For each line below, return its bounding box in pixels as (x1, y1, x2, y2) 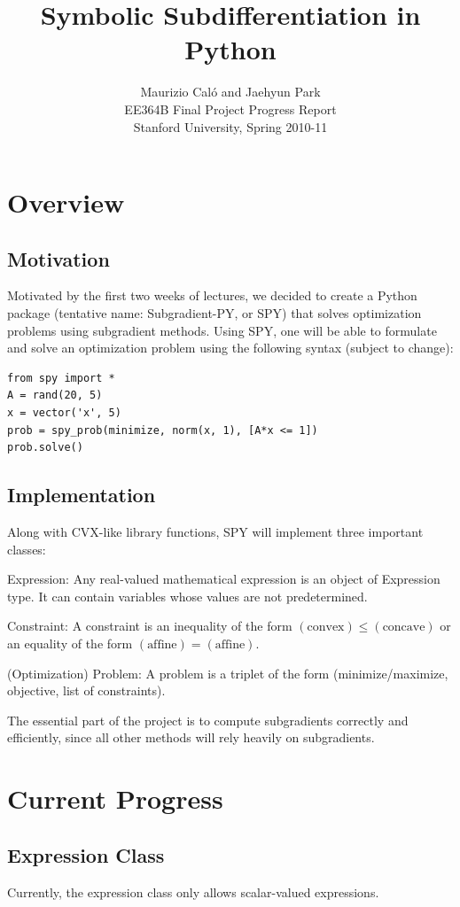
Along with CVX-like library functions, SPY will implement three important (7, 523, 424, 541)
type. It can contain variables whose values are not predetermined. (7, 586, 368, 605)
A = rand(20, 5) (7, 389, 103, 402)
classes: (7, 539, 46, 558)
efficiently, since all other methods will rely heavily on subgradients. (7, 728, 375, 747)
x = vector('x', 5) (7, 407, 121, 420)
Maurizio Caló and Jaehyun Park (140, 82, 321, 101)
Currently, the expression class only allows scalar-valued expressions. (7, 882, 379, 901)
